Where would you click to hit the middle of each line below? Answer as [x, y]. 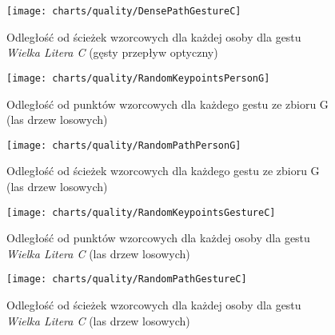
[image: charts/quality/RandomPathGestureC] [127, 279]
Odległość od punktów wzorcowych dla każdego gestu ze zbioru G [167, 104]
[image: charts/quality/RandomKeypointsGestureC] [141, 212]
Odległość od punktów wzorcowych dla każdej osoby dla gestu [158, 238]
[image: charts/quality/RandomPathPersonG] [124, 145]
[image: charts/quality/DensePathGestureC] [124, 11]
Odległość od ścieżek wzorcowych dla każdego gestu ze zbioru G [163, 171]
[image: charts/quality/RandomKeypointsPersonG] [138, 78]
